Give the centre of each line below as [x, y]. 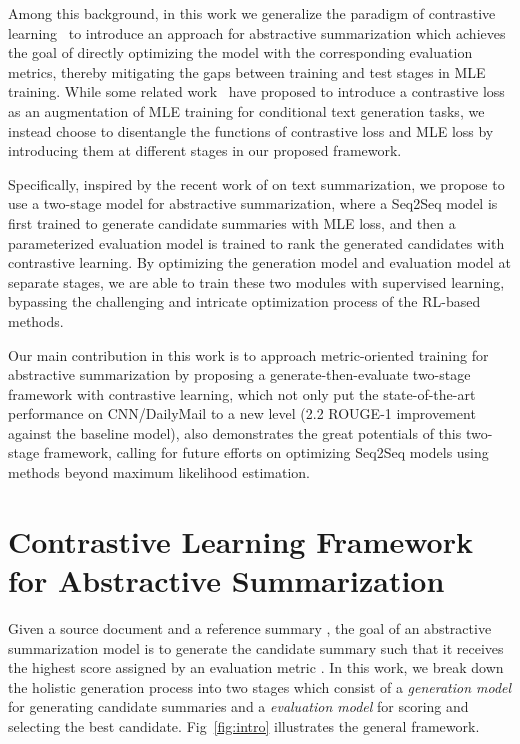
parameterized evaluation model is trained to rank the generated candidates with [256, 242]
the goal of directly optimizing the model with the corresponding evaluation [240, 52]
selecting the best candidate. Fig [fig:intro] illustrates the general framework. [244, 725]
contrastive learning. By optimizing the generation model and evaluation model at [259, 262]
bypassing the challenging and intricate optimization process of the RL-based [244, 301]
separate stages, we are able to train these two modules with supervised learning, [256, 281]
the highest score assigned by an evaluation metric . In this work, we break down [256, 667]
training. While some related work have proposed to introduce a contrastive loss [256, 91]
